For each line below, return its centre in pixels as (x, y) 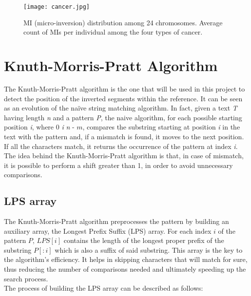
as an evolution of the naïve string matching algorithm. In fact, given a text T (121, 108)
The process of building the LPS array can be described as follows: (104, 288)
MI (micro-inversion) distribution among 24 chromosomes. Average (123, 22)
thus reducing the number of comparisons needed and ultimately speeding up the (125, 269)
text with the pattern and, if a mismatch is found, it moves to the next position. (124, 136)
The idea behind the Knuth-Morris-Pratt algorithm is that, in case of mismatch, (124, 156)
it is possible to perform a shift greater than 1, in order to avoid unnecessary (118, 165)
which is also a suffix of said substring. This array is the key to (149, 250)
